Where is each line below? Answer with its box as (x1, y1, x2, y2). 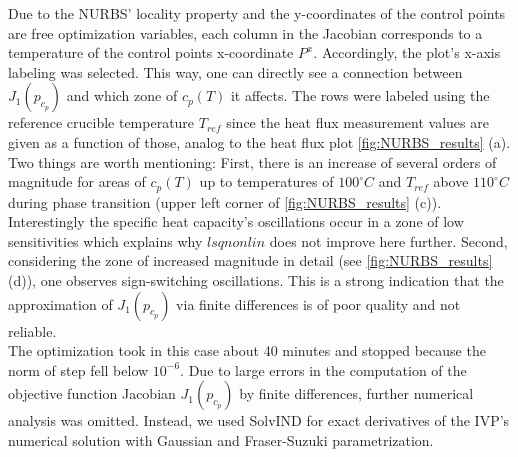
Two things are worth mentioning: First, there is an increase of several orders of (8, 151, 497, 172)
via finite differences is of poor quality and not (176, 293, 461, 314)
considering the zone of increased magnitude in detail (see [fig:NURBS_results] (8, 250, 493, 271)
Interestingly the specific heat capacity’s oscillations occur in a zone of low (8, 211, 464, 232)
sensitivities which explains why (8, 230, 203, 251)
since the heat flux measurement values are (226, 112, 489, 133)
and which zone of (66, 85, 178, 106)
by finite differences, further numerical (239, 383, 474, 404)
